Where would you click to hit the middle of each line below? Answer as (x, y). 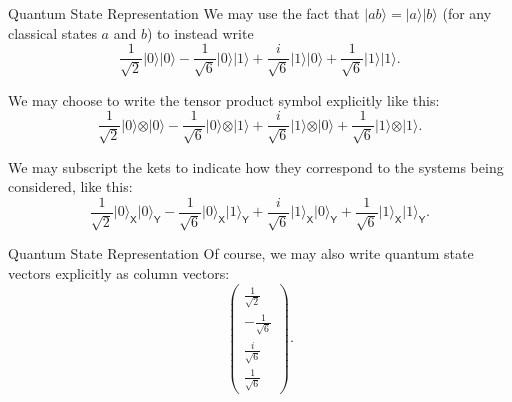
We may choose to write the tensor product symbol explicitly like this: (224, 99)
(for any (467, 13)
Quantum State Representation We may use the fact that (184, 13)
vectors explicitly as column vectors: (119, 272)
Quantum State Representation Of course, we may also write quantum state (241, 253)
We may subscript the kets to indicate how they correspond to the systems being (256, 166)
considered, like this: (70, 186)
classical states (52, 32)
